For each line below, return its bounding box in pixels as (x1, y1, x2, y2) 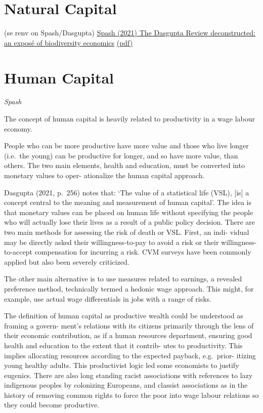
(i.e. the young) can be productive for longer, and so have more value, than (4, 150, 238, 160)
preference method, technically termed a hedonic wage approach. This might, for (4, 283, 254, 294)
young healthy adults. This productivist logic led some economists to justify (4, 360, 239, 370)
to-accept (4, 246, 32, 257)
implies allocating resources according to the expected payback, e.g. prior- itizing (4, 350, 256, 360)
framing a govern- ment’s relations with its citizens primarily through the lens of (4, 320, 254, 331)
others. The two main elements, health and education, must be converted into (4, 160, 245, 171)
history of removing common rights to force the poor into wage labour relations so (4, 389, 259, 400)
